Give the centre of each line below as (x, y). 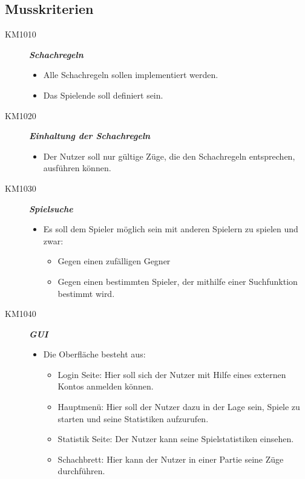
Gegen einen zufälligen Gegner (114, 261)
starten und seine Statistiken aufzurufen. (133, 418)
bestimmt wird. (86, 293)
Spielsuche (51, 208)
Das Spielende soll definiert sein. (103, 95)
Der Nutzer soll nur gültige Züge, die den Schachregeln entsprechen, (169, 156)
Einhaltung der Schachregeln (90, 136)
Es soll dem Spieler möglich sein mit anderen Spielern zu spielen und (171, 229)
